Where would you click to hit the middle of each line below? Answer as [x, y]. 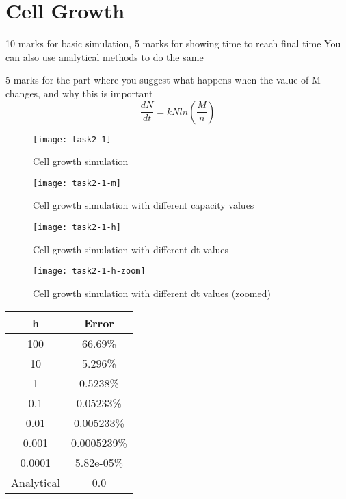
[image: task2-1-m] [77, 183]
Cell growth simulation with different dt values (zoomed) [152, 293]
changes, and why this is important [79, 93]
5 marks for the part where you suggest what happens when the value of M [163, 80]
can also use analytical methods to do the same [105, 56]
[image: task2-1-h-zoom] [89, 271]
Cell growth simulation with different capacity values [144, 205]
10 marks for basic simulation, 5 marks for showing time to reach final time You [173, 43]
